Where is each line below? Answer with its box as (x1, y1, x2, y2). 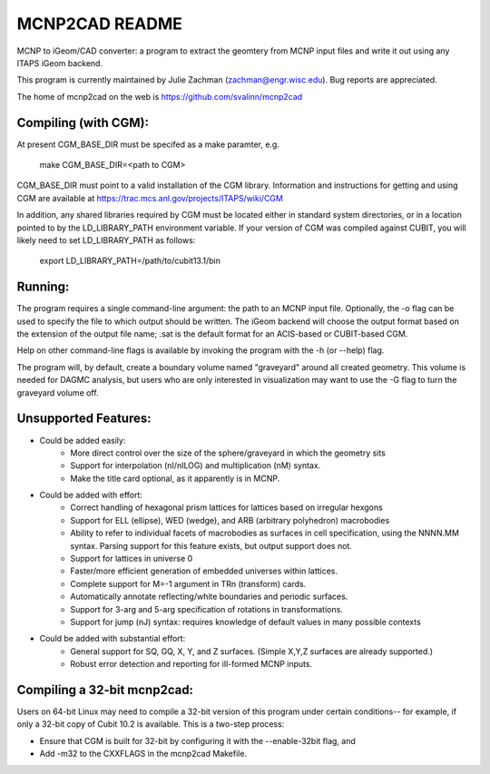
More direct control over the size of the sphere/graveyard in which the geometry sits (70, 447, 386, 458)
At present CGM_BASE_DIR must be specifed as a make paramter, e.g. (16, 139, 280, 150)
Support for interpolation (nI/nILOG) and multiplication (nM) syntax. (70, 460, 321, 471)
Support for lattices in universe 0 (70, 554, 193, 564)
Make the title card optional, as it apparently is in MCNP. (70, 473, 280, 484)
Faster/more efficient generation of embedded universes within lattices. (70, 565, 338, 576)
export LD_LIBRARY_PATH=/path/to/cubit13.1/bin (39, 255, 221, 267)
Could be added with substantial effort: (39, 633, 186, 644)
